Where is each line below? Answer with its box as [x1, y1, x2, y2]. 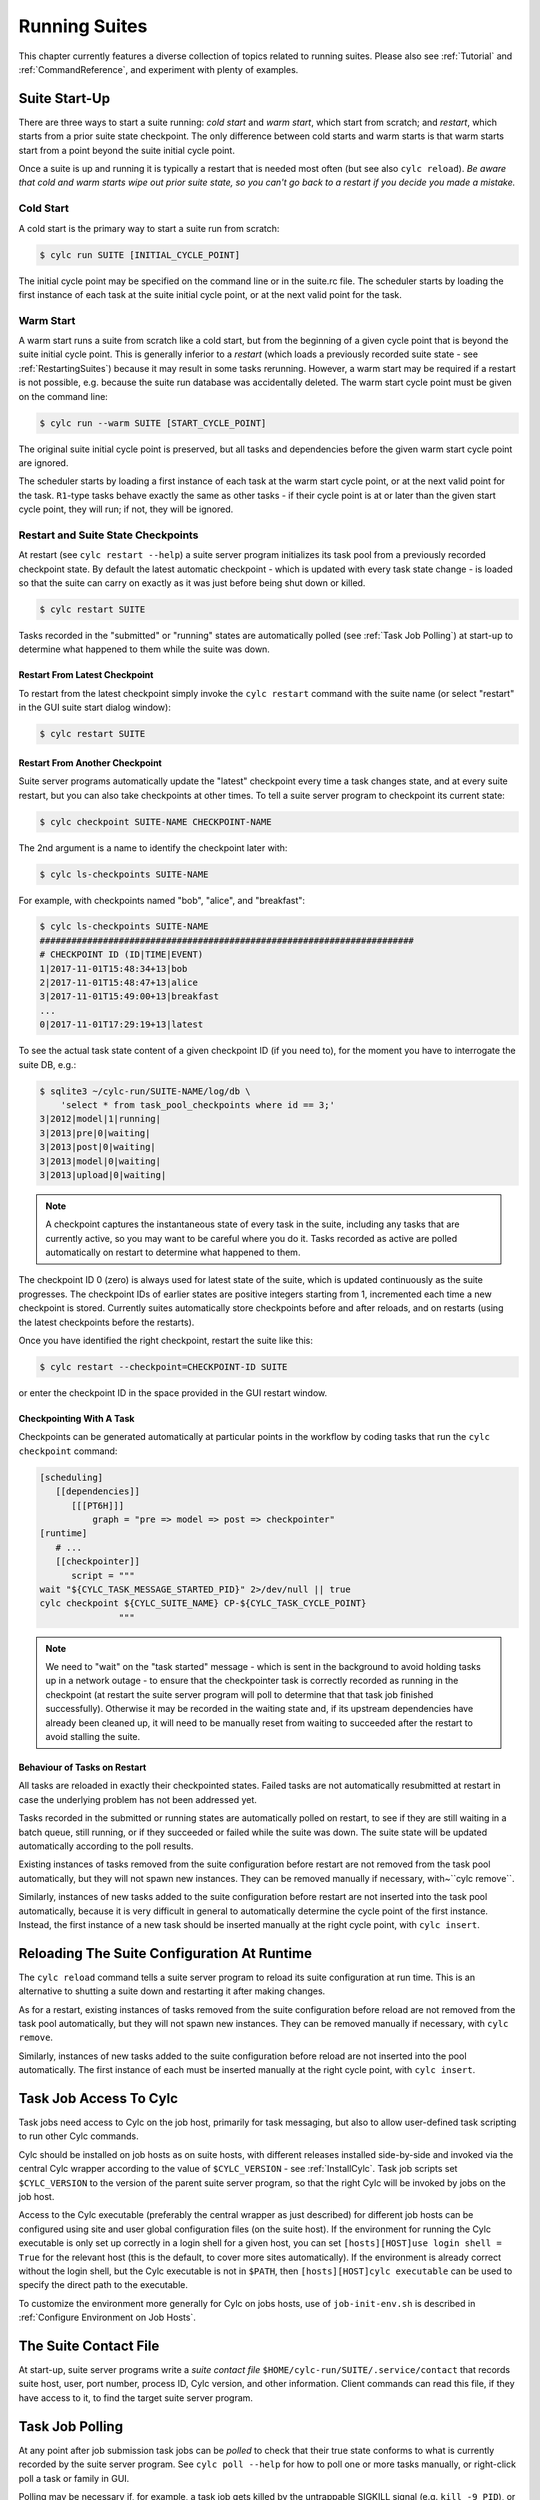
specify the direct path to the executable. [18, 2279, 189, 2291]
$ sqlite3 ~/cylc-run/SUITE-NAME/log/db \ [39, 1085, 251, 1097]
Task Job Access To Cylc [18, 2090, 179, 2107]
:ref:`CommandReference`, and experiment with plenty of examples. [18, 63, 299, 75]
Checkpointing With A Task [18, 1413, 135, 1424]
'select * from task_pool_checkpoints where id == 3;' [60, 1099, 335, 1110]
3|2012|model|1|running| [39, 1113, 162, 1125]
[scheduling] [39, 1471, 104, 1483]
